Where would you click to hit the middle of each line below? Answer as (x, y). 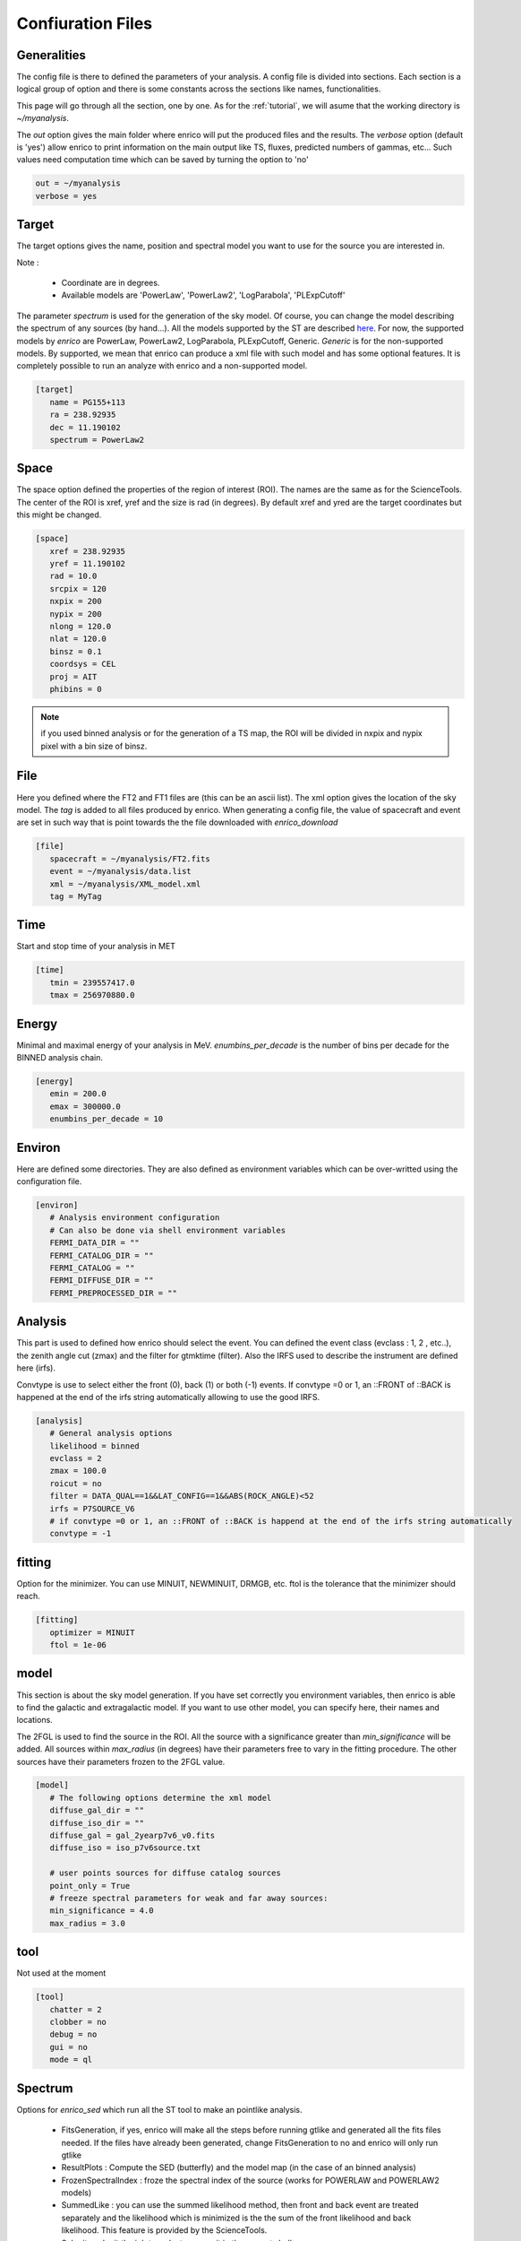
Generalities (51, 55)
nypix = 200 (76, 614)
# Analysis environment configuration (135, 1218)
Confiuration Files (85, 23)
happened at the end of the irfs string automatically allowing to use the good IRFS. (168, 1397)
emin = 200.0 (78, 1094)
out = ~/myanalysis (78, 183)
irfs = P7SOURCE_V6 (92, 1509)
